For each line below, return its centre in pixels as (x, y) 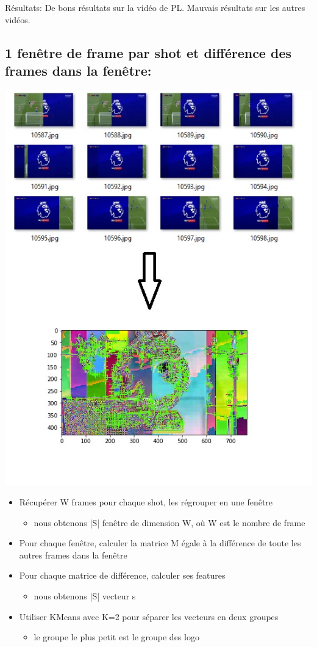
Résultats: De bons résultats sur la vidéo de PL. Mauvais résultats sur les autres (155, 7)
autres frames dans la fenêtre (73, 555)
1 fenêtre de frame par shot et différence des (148, 52)
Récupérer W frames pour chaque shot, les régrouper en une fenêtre (146, 501)
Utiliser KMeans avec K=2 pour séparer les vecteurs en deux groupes (149, 616)
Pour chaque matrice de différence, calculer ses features (122, 575)
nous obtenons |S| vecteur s (85, 595)
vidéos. (18, 19)
